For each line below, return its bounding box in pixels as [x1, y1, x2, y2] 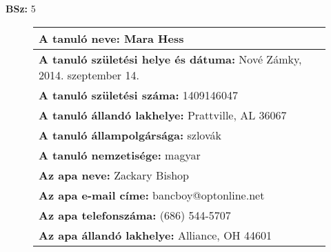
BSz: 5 [6, 1, 36, 15]
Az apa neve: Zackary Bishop [39, 166, 189, 183]
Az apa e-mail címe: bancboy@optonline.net [39, 186, 265, 203]
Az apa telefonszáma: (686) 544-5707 [39, 206, 231, 223]
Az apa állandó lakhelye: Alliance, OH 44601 [39, 226, 272, 243]
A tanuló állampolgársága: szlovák [39, 126, 221, 143]
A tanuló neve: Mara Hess [39, 30, 184, 46]
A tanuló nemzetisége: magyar [39, 146, 201, 163]
